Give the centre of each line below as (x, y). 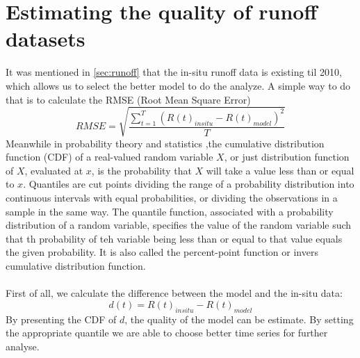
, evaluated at (54, 170)
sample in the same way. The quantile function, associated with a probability (170, 211)
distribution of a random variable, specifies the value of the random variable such (179, 225)
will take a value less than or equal (280, 170)
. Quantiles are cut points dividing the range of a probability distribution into (189, 184)
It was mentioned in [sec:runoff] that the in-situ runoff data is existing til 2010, (174, 72)
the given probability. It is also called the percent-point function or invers (162, 252)
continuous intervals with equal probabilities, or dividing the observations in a (172, 198)
